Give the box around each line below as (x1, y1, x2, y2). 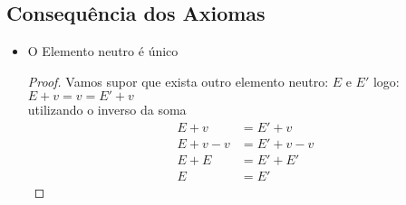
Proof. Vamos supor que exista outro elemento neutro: (27, 71, 329, 90)
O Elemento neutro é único (27, 42, 179, 61)
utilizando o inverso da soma (27, 100, 187, 119)
